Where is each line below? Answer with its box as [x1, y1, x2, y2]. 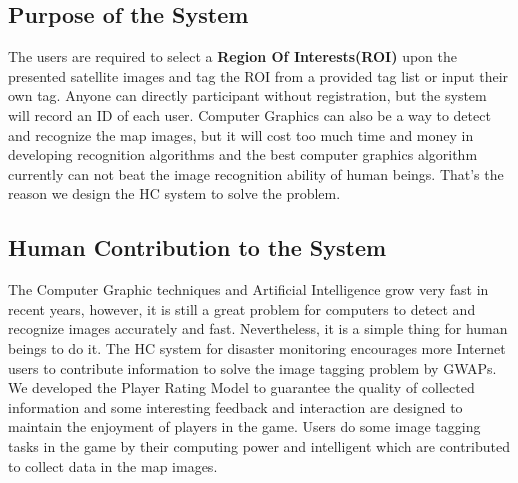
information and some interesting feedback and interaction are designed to [8, 396, 463, 417]
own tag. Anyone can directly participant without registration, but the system [8, 85, 487, 106]
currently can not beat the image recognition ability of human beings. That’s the [8, 163, 504, 184]
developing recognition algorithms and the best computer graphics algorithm [8, 144, 478, 165]
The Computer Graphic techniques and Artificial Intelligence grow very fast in [8, 279, 489, 300]
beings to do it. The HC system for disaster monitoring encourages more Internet [8, 337, 506, 358]
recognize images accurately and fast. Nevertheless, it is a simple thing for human [8, 318, 508, 339]
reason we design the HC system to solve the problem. [8, 183, 341, 204]
